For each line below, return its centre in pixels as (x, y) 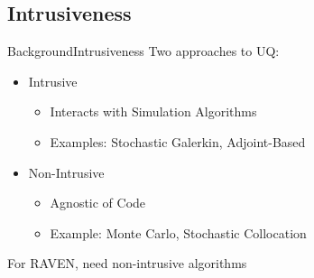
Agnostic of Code (98, 203)
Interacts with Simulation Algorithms (153, 111)
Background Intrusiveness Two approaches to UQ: (143, 51)
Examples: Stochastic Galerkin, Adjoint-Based (178, 141)
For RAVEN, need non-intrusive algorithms (127, 263)
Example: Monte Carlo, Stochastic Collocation (178, 232)
